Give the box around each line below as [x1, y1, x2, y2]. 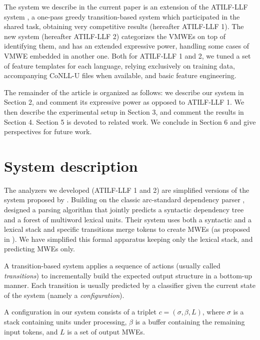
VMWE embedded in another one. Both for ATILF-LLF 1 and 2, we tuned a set [4, 50, 251, 61]
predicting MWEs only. [4, 243, 75, 254]
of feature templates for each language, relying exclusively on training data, [4, 60, 235, 71]
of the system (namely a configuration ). [4, 289, 124, 300]
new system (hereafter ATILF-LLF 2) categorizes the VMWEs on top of [4, 31, 225, 41]
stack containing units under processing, [4, 316, 127, 326]
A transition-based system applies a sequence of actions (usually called [4, 260, 220, 270]
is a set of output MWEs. [67, 326, 145, 336]
